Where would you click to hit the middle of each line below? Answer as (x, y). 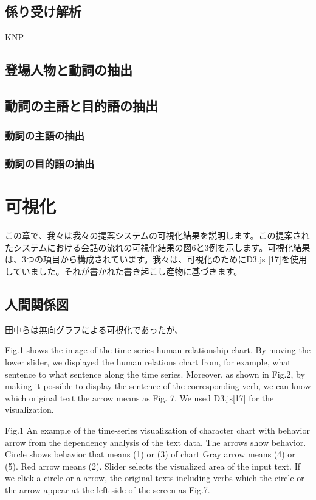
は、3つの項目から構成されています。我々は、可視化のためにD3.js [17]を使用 (156, 259)
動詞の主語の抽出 (45, 136)
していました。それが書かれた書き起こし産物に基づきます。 (124, 271)
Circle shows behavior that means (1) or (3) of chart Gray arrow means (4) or (150, 454)
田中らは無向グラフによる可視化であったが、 (94, 329)
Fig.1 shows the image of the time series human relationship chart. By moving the (158, 350)
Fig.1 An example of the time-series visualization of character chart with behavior (157, 430)
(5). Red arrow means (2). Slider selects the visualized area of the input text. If (153, 466)
